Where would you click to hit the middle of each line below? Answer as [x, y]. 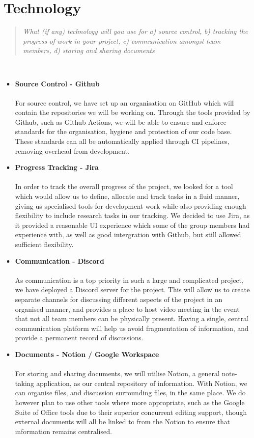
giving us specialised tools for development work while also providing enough [130, 205]
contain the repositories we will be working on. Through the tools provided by [133, 112]
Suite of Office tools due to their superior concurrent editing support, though [131, 412]
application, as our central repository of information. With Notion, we [141, 383]
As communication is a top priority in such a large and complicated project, [129, 280]
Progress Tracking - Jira [57, 167]
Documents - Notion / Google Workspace [87, 354]
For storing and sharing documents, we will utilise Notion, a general [117, 373]
